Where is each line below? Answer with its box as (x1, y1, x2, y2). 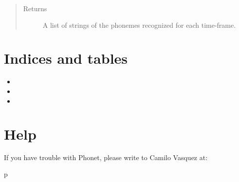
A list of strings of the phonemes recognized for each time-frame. (42, 19, 236, 30)
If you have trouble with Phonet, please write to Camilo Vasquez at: (4, 152, 208, 163)
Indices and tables (4, 48, 128, 68)
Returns (23, 3, 47, 13)
